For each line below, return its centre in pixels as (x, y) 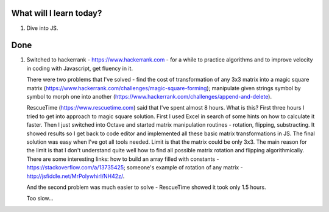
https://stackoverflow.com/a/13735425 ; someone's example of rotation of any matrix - (135, 168)
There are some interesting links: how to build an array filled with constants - (123, 159)
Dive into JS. (42, 28)
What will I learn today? (57, 13)
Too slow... (40, 199)
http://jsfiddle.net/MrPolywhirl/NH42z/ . (76, 176)
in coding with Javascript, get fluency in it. (80, 68)
